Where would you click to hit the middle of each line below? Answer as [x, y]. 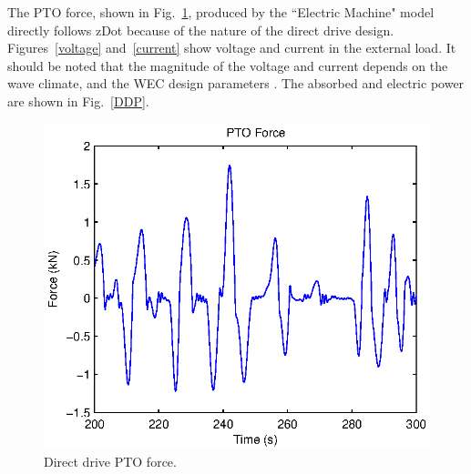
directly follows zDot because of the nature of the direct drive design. [201, 30]
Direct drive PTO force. [110, 461]
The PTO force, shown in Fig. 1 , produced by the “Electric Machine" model [221, 12]
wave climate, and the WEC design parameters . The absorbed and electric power [236, 83]
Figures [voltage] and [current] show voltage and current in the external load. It [232, 48]
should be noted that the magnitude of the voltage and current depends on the [228, 65]
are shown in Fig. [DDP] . [78, 101]
